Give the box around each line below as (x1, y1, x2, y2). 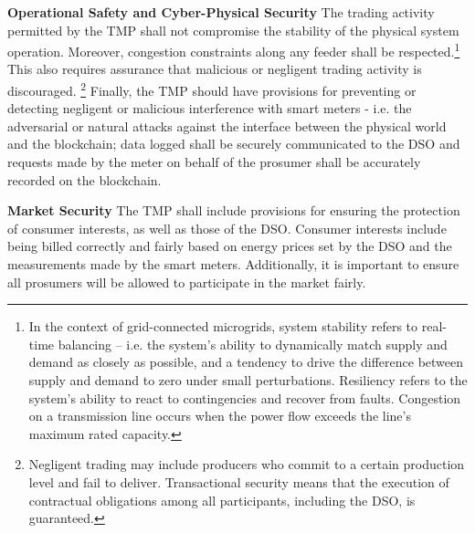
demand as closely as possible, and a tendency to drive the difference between (28, 352, 464, 371)
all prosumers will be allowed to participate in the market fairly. (7, 272, 366, 291)
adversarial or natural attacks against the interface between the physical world (7, 116, 447, 135)
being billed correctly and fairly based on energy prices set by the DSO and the (7, 236, 452, 256)
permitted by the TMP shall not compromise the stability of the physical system (7, 20, 459, 39)
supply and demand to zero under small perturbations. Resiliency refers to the (28, 371, 468, 389)
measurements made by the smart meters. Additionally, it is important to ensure (7, 255, 459, 274)
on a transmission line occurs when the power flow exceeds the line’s (28, 406, 411, 425)
